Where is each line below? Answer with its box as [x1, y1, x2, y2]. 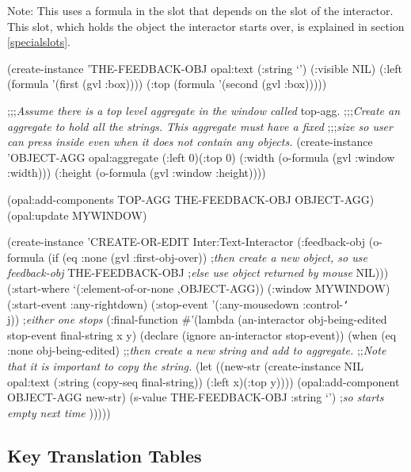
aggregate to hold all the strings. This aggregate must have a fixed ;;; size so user [7, 117, 393, 134]
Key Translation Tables [7, 443, 202, 467]
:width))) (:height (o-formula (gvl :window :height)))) [7, 164, 266, 181]
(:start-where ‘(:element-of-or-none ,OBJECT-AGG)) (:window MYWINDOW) [7, 279, 390, 296]
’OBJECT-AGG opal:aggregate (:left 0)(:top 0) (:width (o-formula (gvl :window [7, 148, 395, 165]
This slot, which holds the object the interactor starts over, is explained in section [7, 17, 405, 34]
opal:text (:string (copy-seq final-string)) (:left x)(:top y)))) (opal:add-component [7, 373, 400, 389]
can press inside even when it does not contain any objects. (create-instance [7, 133, 373, 150]
